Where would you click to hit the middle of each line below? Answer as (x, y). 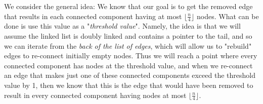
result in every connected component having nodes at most (95, 95)
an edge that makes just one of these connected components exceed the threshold (130, 75)
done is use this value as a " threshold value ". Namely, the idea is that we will (122, 26)
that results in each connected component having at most (93, 16)
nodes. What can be (228, 16)
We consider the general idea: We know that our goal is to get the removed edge (128, 6)
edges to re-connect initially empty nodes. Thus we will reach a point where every (131, 56)
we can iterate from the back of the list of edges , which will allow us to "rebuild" (128, 45)
